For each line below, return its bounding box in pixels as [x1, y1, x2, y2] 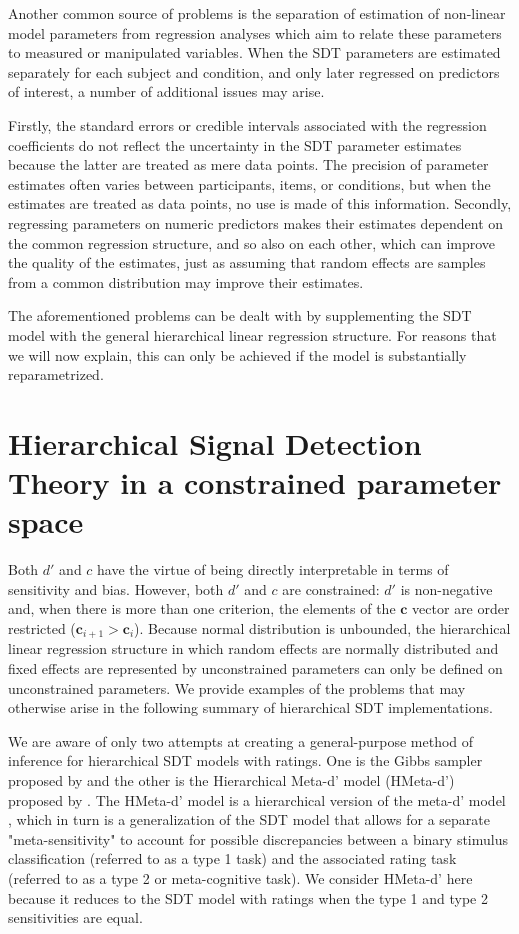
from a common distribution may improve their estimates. [8, 271, 364, 292]
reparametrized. [8, 364, 104, 385]
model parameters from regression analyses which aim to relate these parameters [8, 22, 502, 43]
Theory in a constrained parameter [8, 462, 502, 503]
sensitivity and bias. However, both [8, 578, 224, 599]
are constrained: [282, 578, 380, 599]
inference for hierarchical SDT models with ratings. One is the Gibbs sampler [8, 750, 483, 771]
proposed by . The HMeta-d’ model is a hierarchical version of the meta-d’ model [8, 789, 506, 810]
